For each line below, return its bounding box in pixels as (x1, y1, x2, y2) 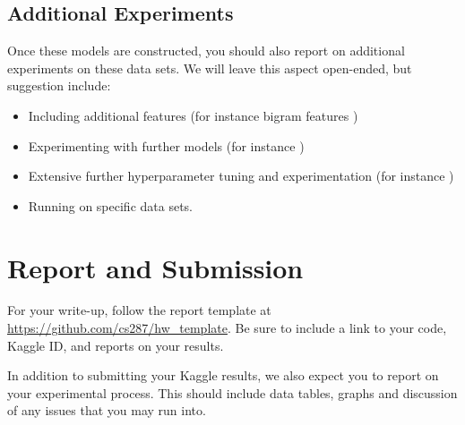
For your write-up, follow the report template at (7, 301, 271, 319)
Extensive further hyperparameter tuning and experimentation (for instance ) (28, 166, 454, 185)
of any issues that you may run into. (7, 401, 206, 420)
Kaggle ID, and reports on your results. (7, 336, 224, 354)
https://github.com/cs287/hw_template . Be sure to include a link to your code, (7, 319, 447, 337)
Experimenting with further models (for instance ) (28, 136, 305, 155)
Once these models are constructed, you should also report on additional (7, 41, 405, 60)
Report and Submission (7, 249, 304, 285)
